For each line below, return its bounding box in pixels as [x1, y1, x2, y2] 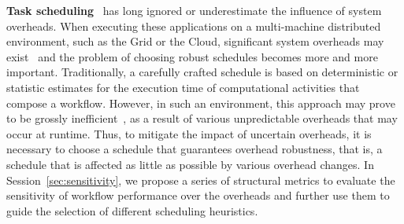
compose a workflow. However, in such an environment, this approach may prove [6, 94, 395, 111]
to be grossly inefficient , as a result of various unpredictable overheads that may [6, 110, 398, 127]
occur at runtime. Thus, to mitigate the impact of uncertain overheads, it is [6, 125, 372, 141]
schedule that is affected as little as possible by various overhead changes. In [6, 156, 374, 172]
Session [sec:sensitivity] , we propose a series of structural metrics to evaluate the [6, 171, 395, 188]
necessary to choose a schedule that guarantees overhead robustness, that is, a [6, 141, 383, 157]
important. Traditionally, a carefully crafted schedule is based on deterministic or [6, 64, 398, 80]
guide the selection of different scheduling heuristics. [6, 202, 258, 218]
